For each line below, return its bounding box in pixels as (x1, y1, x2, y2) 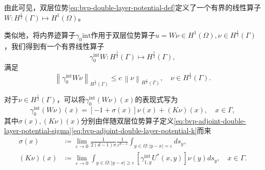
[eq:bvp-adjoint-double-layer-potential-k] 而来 (71, 125, 211, 136)
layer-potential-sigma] (4, 125, 71, 136)
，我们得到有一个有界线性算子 (4, 40, 104, 51)
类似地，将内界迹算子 (4, 29, 76, 40)
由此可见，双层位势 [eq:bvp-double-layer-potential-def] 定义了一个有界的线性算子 (4, 2, 261, 12)
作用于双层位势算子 (91, 29, 156, 40)
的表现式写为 (135, 93, 178, 104)
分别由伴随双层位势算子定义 (81, 115, 174, 126)
